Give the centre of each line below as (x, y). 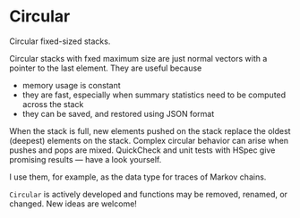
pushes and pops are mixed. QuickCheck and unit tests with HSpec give (142, 150)
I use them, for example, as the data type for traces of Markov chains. (138, 177)
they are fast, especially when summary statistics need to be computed (154, 95)
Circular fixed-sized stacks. (60, 41)
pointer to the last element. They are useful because (106, 68)
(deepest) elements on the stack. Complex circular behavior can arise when (149, 140)
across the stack (53, 104)
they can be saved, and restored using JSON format (118, 113)
